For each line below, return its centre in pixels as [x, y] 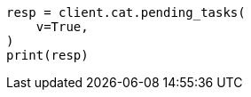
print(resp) [47, 55]
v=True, [62, 27]
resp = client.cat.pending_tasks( [126, 12]
